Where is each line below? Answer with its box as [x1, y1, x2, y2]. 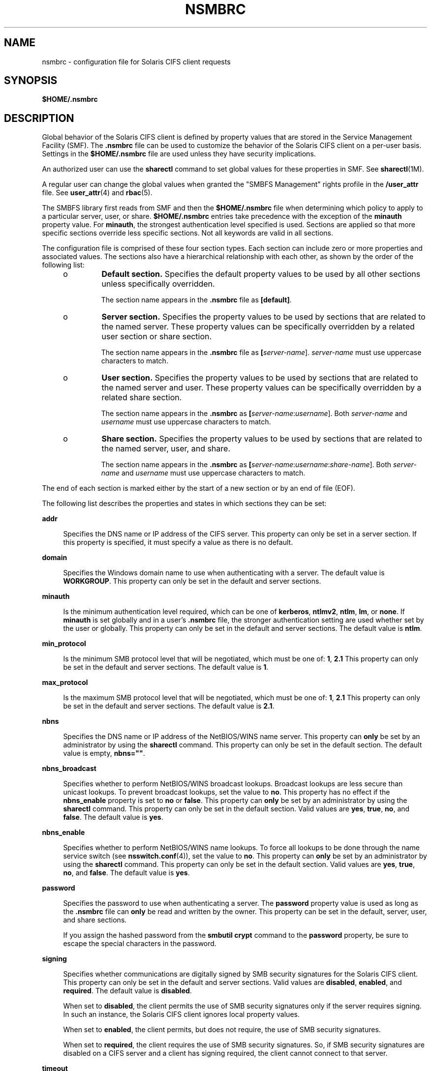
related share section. [101, 392, 182, 403]
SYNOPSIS [4, 74, 58, 87]
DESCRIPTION [4, 112, 74, 124]
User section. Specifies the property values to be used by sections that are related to [101, 373, 418, 383]
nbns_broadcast [42, 764, 96, 773]
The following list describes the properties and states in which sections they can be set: [42, 499, 327, 508]
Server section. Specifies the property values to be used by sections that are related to [101, 312, 426, 322]
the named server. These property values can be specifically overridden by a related [101, 322, 415, 332]
